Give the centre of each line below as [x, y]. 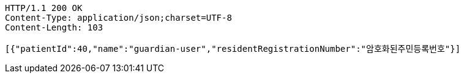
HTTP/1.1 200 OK [44, 8]
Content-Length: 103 [54, 27]
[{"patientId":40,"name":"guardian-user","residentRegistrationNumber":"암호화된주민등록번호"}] [233, 49]
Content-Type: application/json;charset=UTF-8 [118, 18]
